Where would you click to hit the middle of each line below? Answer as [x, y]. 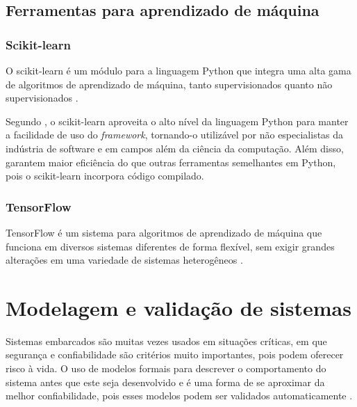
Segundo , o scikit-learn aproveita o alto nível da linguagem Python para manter [177, 121]
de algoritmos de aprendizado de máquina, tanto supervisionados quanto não [169, 84]
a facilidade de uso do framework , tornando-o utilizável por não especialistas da [175, 135]
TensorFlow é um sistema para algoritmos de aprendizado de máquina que [164, 232]
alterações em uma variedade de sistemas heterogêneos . [124, 260]
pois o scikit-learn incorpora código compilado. [105, 176]
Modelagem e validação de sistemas [178, 307]
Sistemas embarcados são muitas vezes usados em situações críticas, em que [166, 341]
